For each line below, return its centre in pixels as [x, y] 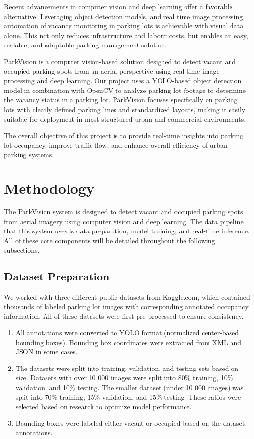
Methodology [49, 188]
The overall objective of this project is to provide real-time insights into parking [124, 135]
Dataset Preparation [57, 276]
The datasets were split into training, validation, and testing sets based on [127, 368]
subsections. [22, 250]
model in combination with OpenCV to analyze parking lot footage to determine [125, 90]
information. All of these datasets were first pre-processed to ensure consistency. [124, 316]
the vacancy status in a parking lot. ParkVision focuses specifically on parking [121, 100]
